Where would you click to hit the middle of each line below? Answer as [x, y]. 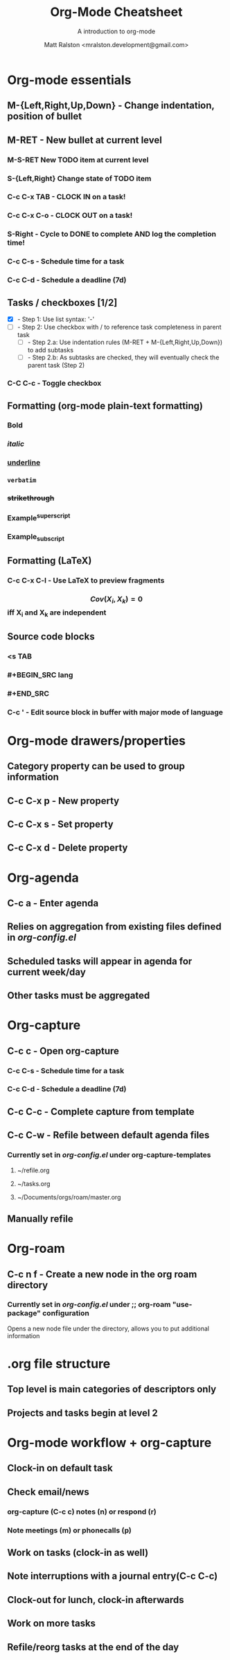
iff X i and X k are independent [57, 613]
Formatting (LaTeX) [50, 561]
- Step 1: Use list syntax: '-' [56, 319]
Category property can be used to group [96, 766]
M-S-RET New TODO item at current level [78, 160]
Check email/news [48, 1492]
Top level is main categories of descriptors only [112, 1389]
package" [24, 1313]
